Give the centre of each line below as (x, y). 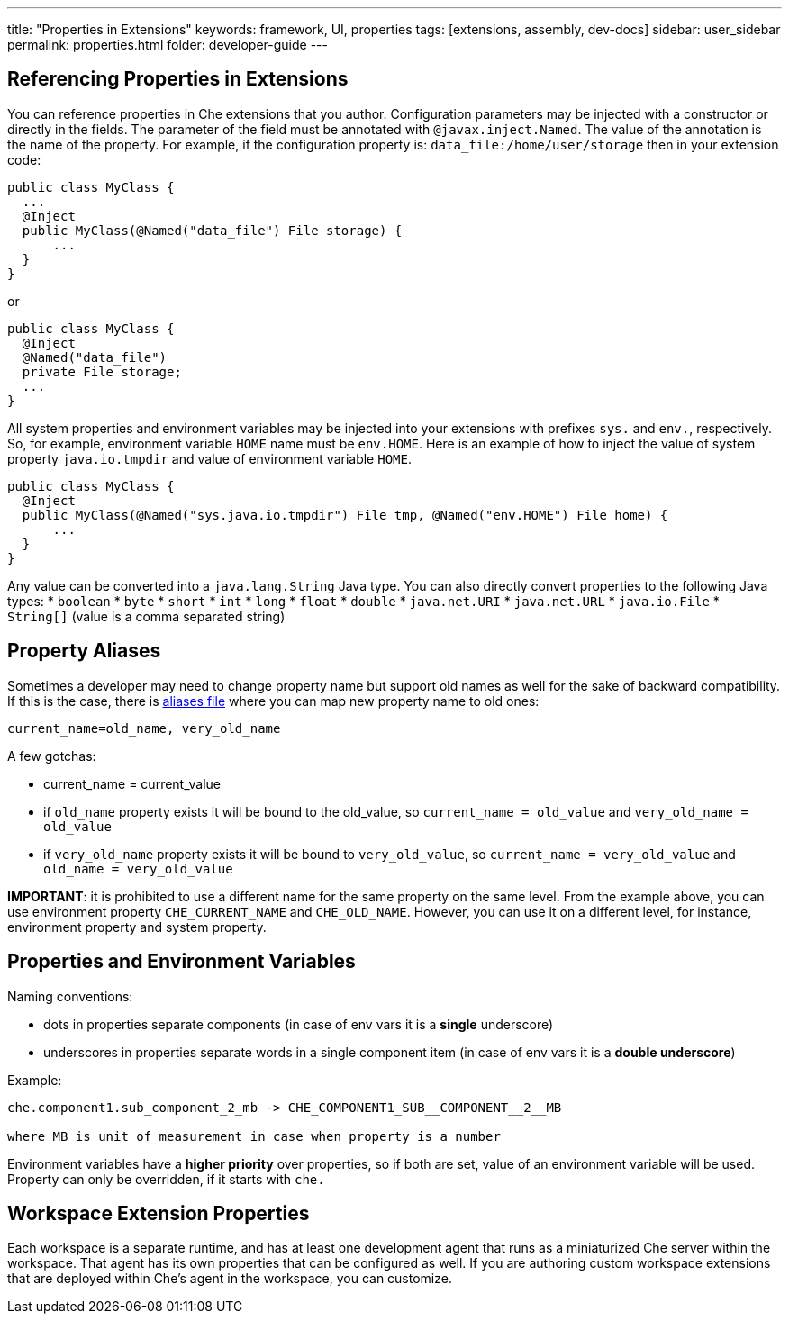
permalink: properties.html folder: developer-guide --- (168, 45)
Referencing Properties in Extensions (178, 79)
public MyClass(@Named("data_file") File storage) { (212, 230)
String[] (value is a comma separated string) (146, 616)
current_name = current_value (132, 783)
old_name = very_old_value (138, 869)
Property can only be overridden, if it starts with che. (166, 1179)
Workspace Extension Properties (159, 1213)
